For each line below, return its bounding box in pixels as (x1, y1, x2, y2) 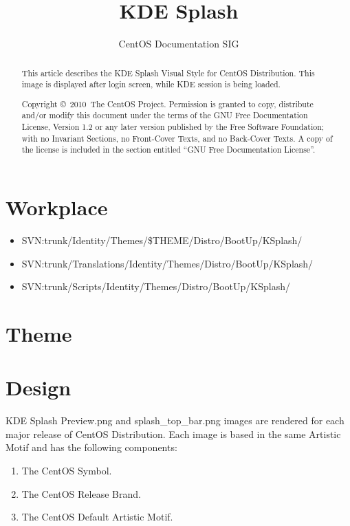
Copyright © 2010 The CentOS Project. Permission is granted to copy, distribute (21, 98, 314, 109)
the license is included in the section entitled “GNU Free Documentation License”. (21, 144, 316, 155)
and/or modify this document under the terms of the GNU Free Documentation (21, 109, 308, 121)
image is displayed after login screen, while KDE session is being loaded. (21, 78, 281, 90)
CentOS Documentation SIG (118, 36, 239, 51)
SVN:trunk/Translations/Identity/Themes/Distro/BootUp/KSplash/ (21, 256, 314, 270)
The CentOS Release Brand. (21, 486, 141, 501)
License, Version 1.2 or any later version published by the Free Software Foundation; (21, 121, 325, 133)
